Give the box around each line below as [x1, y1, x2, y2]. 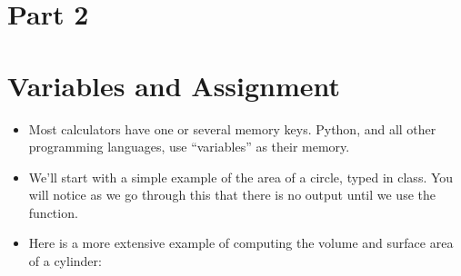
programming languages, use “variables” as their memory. [28, 137, 350, 156]
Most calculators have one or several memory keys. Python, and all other [28, 119, 436, 138]
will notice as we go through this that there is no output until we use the [28, 185, 436, 204]
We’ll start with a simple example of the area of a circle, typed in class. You [28, 167, 454, 186]
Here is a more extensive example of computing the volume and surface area [28, 233, 454, 252]
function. [28, 202, 78, 222]
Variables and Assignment [7, 66, 341, 103]
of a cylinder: [28, 251, 102, 271]
